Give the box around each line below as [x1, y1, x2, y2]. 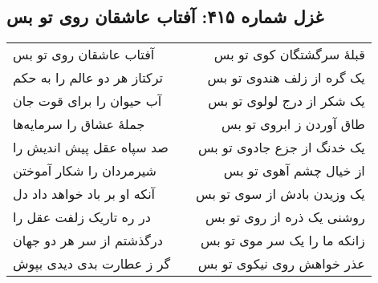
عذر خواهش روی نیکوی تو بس [197, 254, 365, 273]
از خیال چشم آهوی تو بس [223, 161, 365, 180]
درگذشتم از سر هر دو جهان [13, 231, 163, 250]
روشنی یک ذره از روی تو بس [205, 208, 365, 227]
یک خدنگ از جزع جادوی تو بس [197, 138, 365, 157]
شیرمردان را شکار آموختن [13, 161, 156, 180]
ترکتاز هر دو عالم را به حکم [13, 68, 163, 87]
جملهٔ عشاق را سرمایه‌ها [13, 115, 145, 134]
